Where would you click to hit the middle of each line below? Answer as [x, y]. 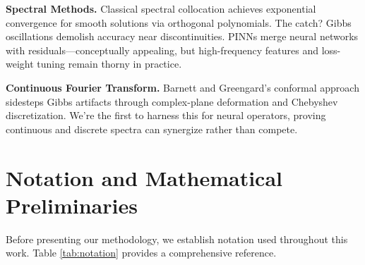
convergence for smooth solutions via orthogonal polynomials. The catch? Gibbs [179, 22]
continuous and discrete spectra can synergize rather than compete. [152, 129]
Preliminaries [72, 205]
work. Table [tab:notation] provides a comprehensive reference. [141, 253]
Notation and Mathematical [144, 177]
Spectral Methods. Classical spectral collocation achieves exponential [161, 8]
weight [20, 64]
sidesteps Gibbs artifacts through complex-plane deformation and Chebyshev [172, 101]
